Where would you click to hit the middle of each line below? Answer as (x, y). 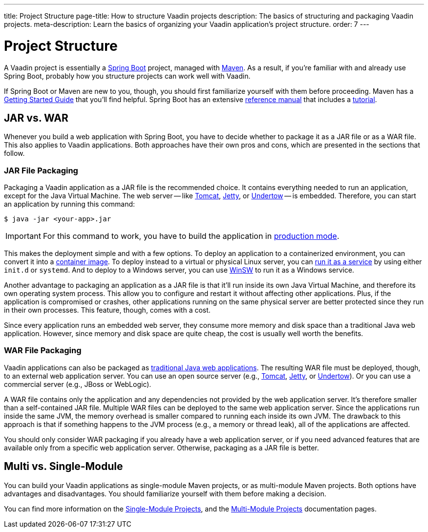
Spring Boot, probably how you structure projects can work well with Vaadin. (127, 76)
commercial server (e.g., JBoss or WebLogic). (78, 384)
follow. (14, 153)
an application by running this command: (70, 204)
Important (23, 236)
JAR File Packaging (41, 170)
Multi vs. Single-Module (64, 467)
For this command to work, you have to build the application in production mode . (191, 236)
